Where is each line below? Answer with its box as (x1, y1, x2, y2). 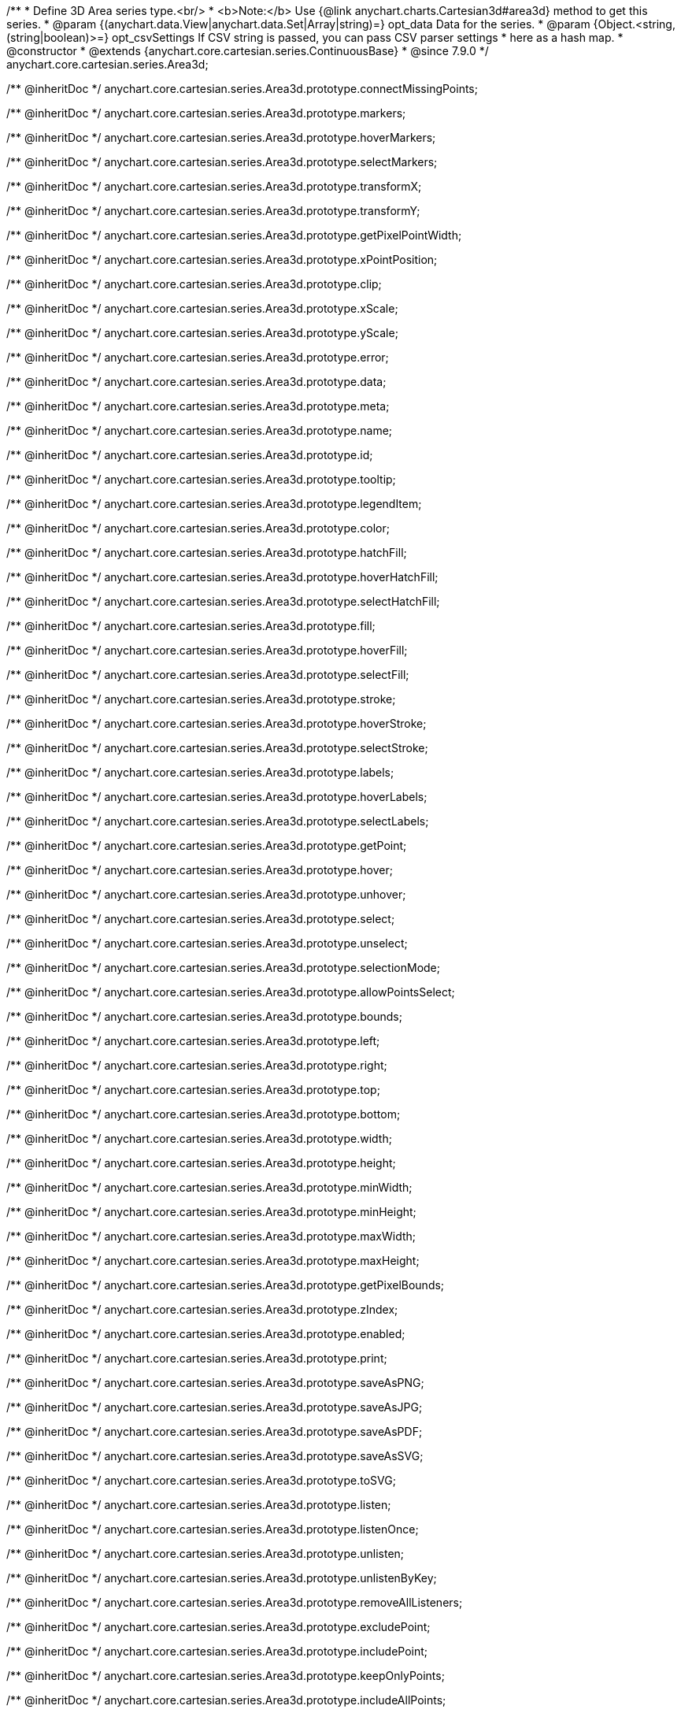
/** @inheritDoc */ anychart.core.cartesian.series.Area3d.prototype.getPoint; (6, 839, 407, 852)
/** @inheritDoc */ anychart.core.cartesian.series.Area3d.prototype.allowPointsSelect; (6, 985, 455, 999)
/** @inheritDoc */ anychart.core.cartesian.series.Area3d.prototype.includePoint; (6, 1644, 428, 1658)
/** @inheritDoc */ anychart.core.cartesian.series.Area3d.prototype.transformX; (6, 180, 422, 193)
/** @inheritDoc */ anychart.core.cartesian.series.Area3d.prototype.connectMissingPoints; (6, 82, 478, 95)
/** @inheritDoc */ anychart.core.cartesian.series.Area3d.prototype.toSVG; (6, 1474, 396, 1487)
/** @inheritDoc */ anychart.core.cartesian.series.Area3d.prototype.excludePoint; (6, 1620, 431, 1633)
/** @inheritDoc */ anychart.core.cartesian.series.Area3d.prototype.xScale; (6, 302, 398, 315)
